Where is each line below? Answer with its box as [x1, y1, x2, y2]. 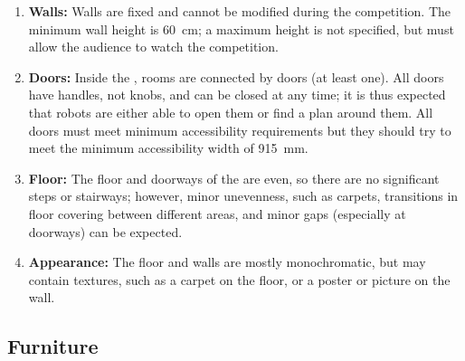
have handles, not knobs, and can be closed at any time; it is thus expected [28, 85, 446, 104]
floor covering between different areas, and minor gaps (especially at [28, 204, 406, 223]
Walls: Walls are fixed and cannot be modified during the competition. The [28, 2, 451, 20]
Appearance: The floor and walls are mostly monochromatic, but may [28, 252, 426, 271]
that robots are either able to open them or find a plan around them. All [28, 102, 433, 121]
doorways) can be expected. [28, 222, 183, 241]
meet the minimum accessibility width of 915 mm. [28, 138, 308, 157]
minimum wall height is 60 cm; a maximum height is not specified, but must [28, 19, 454, 38]
